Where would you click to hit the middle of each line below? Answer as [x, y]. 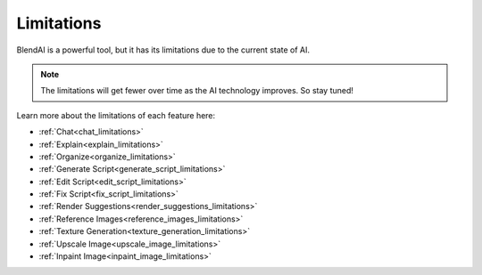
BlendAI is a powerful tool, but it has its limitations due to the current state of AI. [163, 50]
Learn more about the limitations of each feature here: [116, 115]
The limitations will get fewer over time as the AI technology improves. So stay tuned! [197, 91]
